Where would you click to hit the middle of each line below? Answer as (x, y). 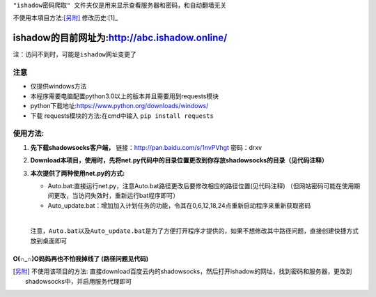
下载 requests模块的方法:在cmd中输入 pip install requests (122, 116)
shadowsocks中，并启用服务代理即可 (79, 281)
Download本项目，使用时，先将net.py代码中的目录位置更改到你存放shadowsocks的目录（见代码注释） (179, 160)
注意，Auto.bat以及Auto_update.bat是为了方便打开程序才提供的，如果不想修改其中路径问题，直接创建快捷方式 (194, 231)
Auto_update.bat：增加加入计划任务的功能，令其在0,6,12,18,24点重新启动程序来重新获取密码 (179, 205)
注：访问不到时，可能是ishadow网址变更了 (75, 55)
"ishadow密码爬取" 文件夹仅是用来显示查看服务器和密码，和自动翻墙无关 (120, 5)
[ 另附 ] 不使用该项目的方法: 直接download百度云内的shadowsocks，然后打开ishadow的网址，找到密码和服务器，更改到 (182, 271)
